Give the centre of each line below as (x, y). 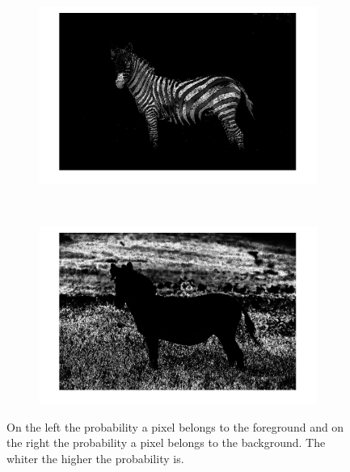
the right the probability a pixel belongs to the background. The (166, 442)
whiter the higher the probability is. (95, 458)
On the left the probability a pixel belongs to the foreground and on (175, 426)
